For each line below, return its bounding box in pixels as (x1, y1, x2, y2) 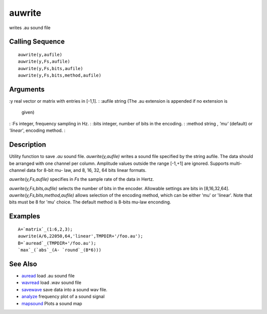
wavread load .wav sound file (21, 279, 82, 286)
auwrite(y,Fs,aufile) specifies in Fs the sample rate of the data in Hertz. (9, 176, 154, 182)
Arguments (9, 85, 45, 93)
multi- (229, 160, 242, 166)
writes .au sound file (9, 25, 51, 31)
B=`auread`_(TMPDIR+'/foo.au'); (18, 240, 96, 246)
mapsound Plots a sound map (21, 300, 83, 306)
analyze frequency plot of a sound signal (21, 294, 105, 300)
